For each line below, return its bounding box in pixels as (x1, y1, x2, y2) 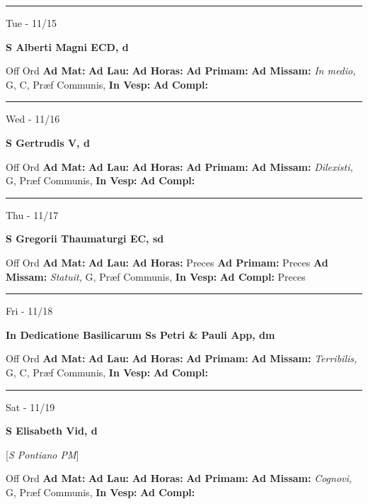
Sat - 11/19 (6, 399, 55, 414)
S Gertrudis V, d (6, 135, 90, 150)
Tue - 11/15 (6, 16, 57, 30)
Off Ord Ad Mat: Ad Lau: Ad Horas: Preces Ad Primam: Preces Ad (6, 254, 328, 269)
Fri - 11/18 (6, 303, 53, 318)
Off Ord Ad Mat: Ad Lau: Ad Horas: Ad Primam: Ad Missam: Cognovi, (6, 471, 352, 486)
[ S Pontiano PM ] (6, 447, 79, 461)
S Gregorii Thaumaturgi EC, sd (6, 231, 164, 246)
